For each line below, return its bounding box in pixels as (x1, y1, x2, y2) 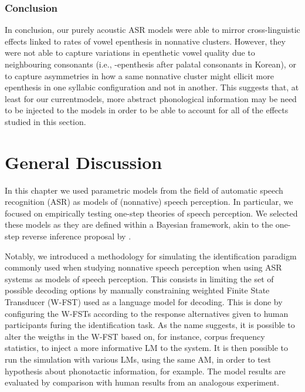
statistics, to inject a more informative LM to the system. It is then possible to (5, 342, 289, 354)
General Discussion (5, 150, 162, 174)
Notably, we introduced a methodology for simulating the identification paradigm (5, 249, 297, 262)
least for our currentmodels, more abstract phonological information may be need (5, 92, 297, 104)
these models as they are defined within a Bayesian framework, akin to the (5, 218, 273, 231)
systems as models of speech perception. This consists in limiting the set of (5, 272, 274, 285)
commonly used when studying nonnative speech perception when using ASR (5, 261, 282, 273)
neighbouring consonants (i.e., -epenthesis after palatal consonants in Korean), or (5, 58, 296, 70)
